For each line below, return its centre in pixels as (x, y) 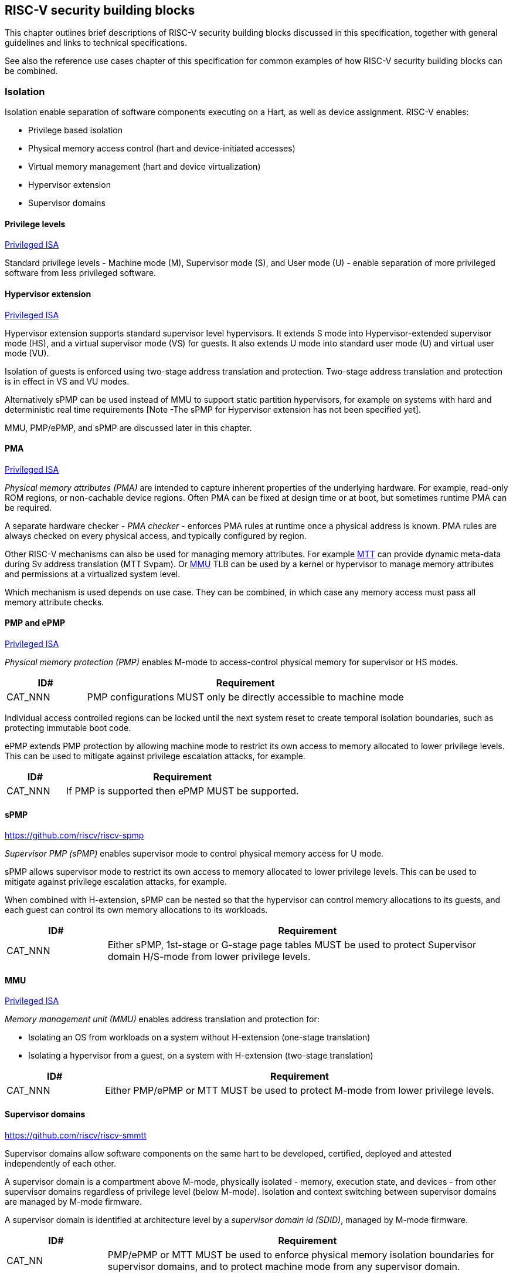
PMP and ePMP (35, 623)
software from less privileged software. (81, 273)
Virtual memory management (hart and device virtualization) (145, 167)
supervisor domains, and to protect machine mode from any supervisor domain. (284, 1266)
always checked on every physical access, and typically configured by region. (156, 535)
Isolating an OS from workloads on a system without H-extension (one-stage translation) (199, 1037)
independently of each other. (60, 1163)
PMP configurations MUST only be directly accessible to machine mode (245, 697)
